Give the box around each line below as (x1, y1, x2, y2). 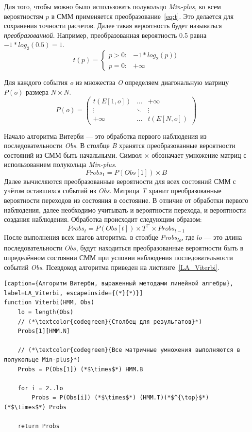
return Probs (17, 423, 60, 430)
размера (25, 86, 49, 97)
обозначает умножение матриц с (151, 150, 247, 160)
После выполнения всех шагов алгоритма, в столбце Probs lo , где (4, 232, 195, 244)
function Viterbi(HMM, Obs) (4, 299, 95, 306)
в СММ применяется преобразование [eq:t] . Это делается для (51, 11, 234, 21)
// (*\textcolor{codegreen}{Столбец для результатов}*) (17, 318, 202, 325)
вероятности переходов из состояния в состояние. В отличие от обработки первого (4, 195, 249, 205)
